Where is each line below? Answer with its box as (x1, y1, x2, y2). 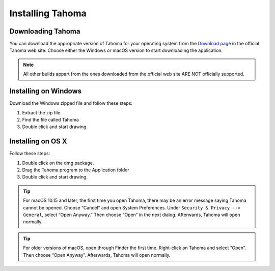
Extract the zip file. (22, 109, 62, 115)
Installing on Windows (9, 87, 82, 96)
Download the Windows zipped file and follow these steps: (9, 100, 132, 106)
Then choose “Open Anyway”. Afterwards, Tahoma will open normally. (23, 252, 171, 258)
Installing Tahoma (9, 8, 87, 19)
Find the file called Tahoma (22, 116, 79, 123)
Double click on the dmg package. (22, 160, 94, 166)
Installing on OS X (9, 137, 67, 146)
